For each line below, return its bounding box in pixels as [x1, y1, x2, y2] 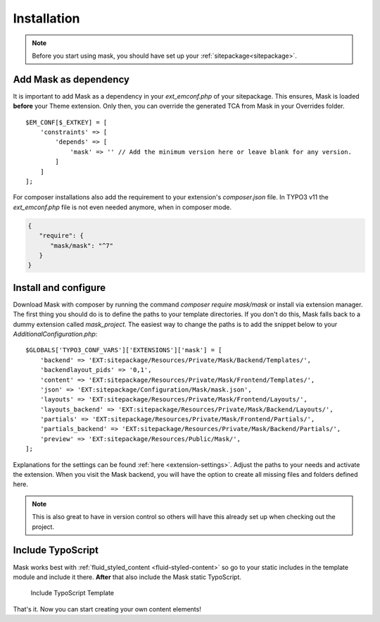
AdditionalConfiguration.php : [13, 330, 98, 338]
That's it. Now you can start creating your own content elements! [13, 604, 202, 613]
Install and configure [13, 282, 106, 294]
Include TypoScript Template [30, 589, 115, 597]
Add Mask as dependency [13, 73, 130, 85]
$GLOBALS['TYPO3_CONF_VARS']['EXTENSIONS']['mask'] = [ [25, 346, 222, 354]
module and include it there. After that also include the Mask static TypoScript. [13, 573, 242, 581]
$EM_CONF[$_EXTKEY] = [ [25, 118, 108, 126]
